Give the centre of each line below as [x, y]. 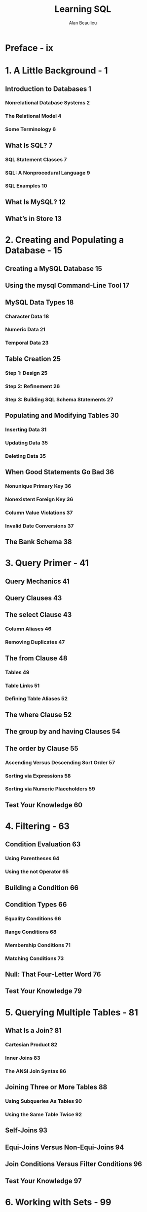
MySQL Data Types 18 [39, 302]
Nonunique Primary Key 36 [38, 486]
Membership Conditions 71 [38, 945]
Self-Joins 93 [26, 1130]
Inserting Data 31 [26, 430]
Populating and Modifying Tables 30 [62, 415]
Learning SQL [83, 9]
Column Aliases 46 [28, 629]
